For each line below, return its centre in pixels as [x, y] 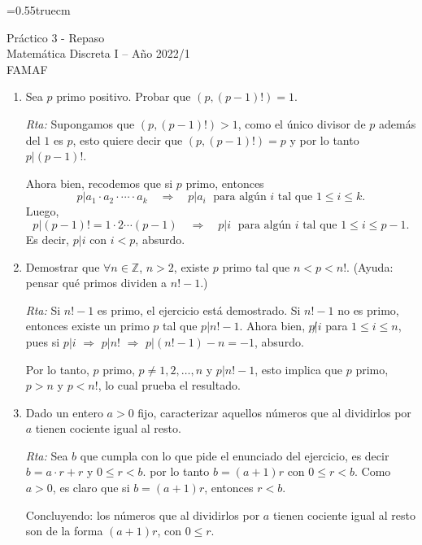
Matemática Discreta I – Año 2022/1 [98, 53]
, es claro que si [91, 488]
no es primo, [368, 310]
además [398, 123]
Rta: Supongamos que [80, 123]
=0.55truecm [39, 10]
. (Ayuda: [370, 266]
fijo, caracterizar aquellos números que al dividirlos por [274, 412]
